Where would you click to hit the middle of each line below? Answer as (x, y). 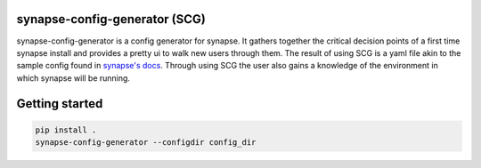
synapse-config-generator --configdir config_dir (146, 143)
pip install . (66, 130)
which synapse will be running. (73, 78)
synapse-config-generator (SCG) (111, 19)
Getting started (60, 104)
